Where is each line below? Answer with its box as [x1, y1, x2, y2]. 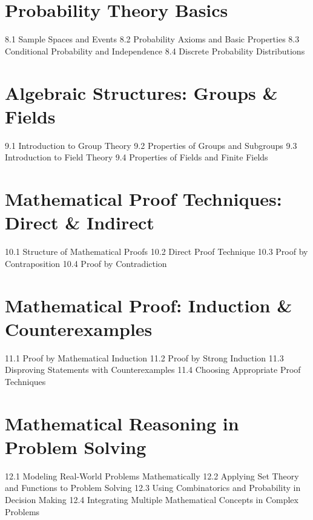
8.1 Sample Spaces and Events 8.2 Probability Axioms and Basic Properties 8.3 [5, 33, 300, 45]
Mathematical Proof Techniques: [5, 186, 282, 211]
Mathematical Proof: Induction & [5, 292, 292, 317]
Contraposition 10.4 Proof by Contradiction [5, 257, 167, 269]
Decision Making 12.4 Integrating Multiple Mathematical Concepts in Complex [5, 493, 298, 505]
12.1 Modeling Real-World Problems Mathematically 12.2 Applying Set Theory [5, 469, 299, 482]
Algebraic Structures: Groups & [5, 80, 278, 105]
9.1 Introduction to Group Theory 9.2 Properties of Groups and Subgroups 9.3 [5, 139, 297, 151]
